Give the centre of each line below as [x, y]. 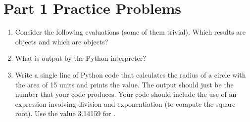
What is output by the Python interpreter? [80, 58]
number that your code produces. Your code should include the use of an [126, 94]
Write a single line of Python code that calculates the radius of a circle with [130, 74]
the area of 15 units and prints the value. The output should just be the [124, 84]
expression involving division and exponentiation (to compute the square [125, 103]
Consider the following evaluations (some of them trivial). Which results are [130, 32]
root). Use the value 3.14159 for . [65, 113]
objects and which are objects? [62, 41]
